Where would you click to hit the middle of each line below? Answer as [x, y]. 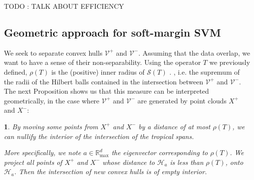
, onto [234, 162]
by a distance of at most [174, 126]
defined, [16, 71]
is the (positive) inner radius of [98, 71]
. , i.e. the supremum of [204, 71]
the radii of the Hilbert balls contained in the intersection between [104, 81]
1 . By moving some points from [51, 126]
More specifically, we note [42, 152]
